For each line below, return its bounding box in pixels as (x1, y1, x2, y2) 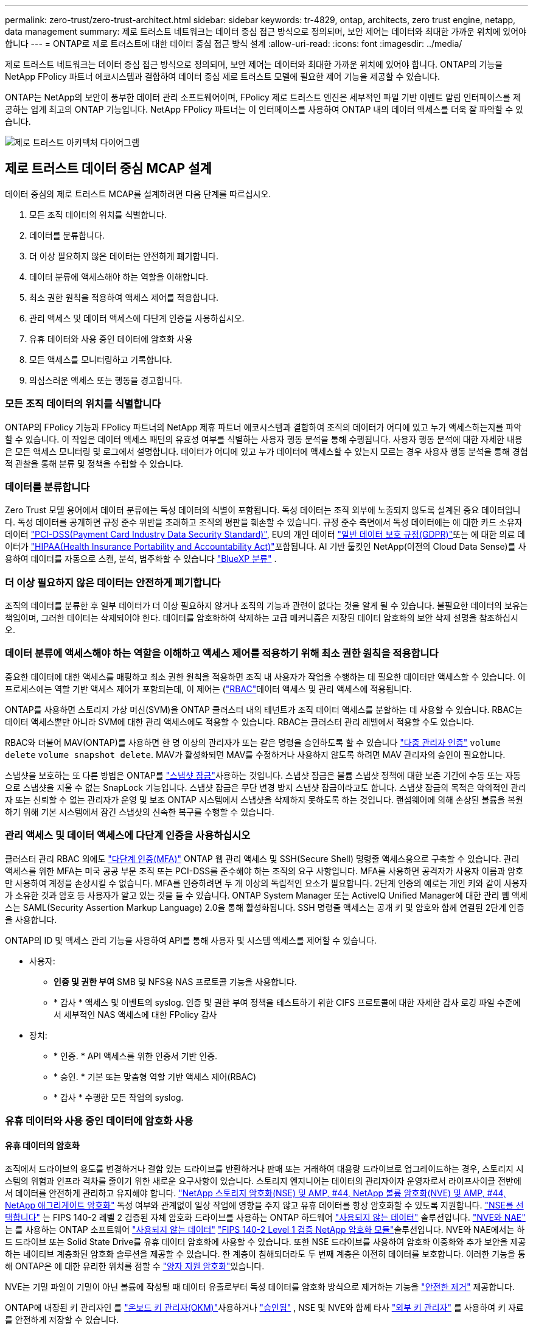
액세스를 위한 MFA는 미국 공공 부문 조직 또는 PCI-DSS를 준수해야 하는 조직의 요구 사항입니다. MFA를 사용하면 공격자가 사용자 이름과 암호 (5, 865, 523, 876)
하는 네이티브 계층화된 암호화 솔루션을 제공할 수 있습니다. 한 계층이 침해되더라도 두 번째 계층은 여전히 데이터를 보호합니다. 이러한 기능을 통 (5, 1249, 526, 1260)
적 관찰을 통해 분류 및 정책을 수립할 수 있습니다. (5, 458, 184, 469)
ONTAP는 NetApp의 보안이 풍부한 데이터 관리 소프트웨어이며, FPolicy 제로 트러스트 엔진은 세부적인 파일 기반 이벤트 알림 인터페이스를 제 (5, 92, 521, 102)
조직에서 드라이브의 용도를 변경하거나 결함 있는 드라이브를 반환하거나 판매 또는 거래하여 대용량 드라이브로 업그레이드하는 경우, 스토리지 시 (5, 1163, 524, 1174)
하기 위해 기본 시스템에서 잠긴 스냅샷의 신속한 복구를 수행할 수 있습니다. (5, 806, 274, 817)
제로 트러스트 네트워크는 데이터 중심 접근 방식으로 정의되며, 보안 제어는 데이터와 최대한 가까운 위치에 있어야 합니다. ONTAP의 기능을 (5, 59, 503, 69)
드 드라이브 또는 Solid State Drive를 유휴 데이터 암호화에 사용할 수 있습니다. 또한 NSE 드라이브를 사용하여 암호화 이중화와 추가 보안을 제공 (5, 1236, 526, 1247)
